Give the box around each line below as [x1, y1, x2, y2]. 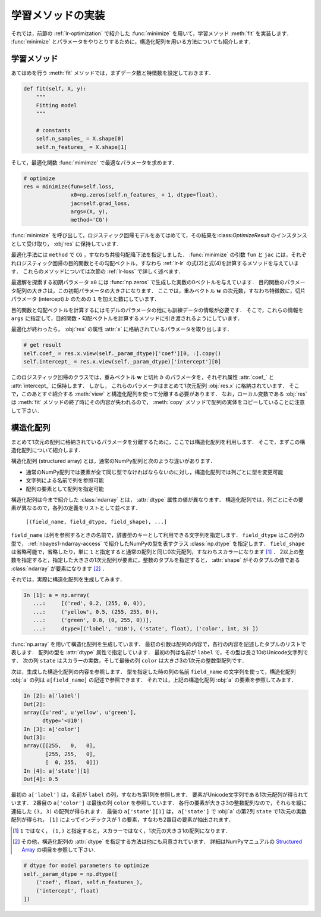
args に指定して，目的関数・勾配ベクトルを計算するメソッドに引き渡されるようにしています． [11, 315, 243, 322]
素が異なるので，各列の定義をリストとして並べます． [11, 504, 141, 512]
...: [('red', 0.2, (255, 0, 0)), [33, 600, 146, 607]
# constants [36, 127, 71, 133]
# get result [23, 341, 62, 349]
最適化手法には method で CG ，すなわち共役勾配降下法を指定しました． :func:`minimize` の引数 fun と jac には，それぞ [11, 251, 307, 259]
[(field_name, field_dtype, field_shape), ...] [26, 518, 168, 525]
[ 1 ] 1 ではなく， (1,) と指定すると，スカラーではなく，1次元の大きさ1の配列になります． [12, 827, 231, 834]
